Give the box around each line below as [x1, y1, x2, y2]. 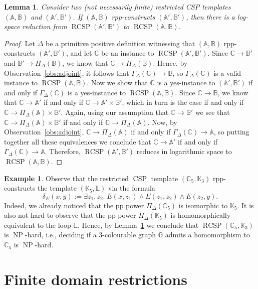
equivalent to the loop [4, 219, 71, 230]
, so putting [213, 126, 249, 137]
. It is [237, 200, 254, 210]
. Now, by [147, 116, 177, 127]
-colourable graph [102, 229, 156, 240]
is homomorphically [170, 210, 231, 220]
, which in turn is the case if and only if [122, 97, 244, 107]
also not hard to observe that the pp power [4, 210, 136, 220]
